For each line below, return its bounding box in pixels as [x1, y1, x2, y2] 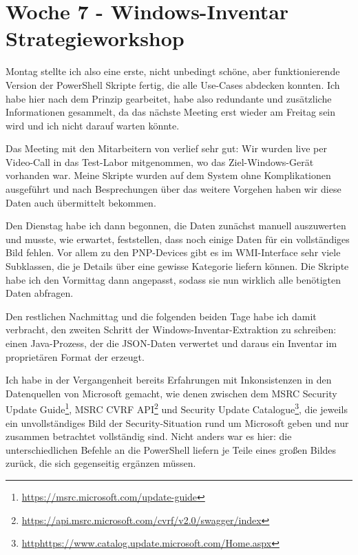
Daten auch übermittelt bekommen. [6, 195, 156, 209]
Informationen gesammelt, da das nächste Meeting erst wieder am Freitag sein [6, 105, 336, 119]
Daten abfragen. [6, 286, 74, 300]
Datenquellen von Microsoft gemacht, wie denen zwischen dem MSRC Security [6, 386, 337, 400]
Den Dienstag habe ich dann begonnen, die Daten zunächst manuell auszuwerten [6, 218, 346, 233]
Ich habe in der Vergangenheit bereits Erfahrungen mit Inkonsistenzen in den [6, 373, 332, 387]
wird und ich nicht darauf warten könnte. [6, 118, 180, 132]
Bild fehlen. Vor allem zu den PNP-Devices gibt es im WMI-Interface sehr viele [6, 245, 341, 260]
